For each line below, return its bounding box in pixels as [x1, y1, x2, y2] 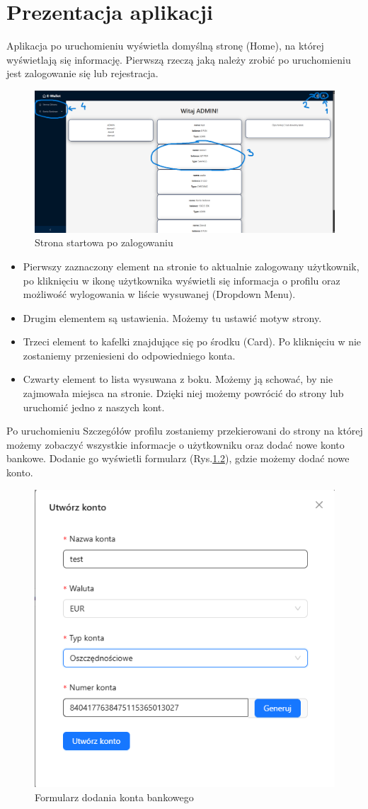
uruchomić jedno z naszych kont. [23, 399, 165, 414]
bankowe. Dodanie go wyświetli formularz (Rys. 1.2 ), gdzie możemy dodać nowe [6, 451, 350, 466]
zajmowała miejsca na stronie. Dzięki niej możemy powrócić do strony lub [23, 386, 344, 401]
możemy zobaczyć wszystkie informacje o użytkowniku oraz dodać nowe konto [6, 437, 345, 452]
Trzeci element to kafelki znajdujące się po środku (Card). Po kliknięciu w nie [23, 334, 362, 349]
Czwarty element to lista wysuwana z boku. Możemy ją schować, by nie [23, 372, 333, 386]
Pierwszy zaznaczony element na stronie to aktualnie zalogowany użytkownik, [23, 258, 360, 273]
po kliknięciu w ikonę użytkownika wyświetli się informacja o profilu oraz [23, 272, 340, 287]
